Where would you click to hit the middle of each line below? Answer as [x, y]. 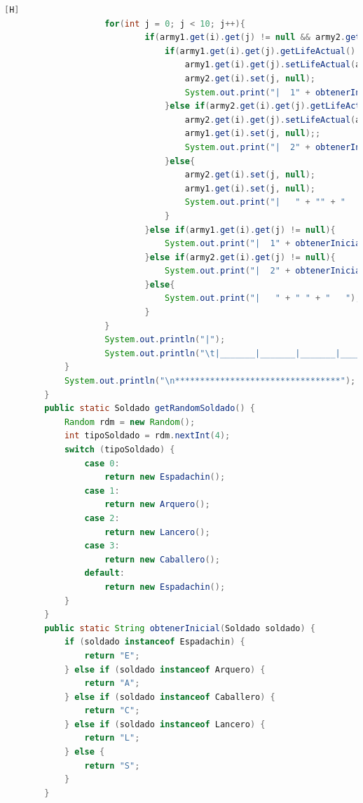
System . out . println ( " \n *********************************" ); [210, 381]
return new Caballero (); [162, 559]
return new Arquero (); [157, 505]
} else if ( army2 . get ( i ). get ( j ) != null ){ [240, 257]
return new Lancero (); [157, 532]
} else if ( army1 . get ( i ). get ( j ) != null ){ [240, 230]
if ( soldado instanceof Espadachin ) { [155, 642]
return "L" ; [112, 738]
